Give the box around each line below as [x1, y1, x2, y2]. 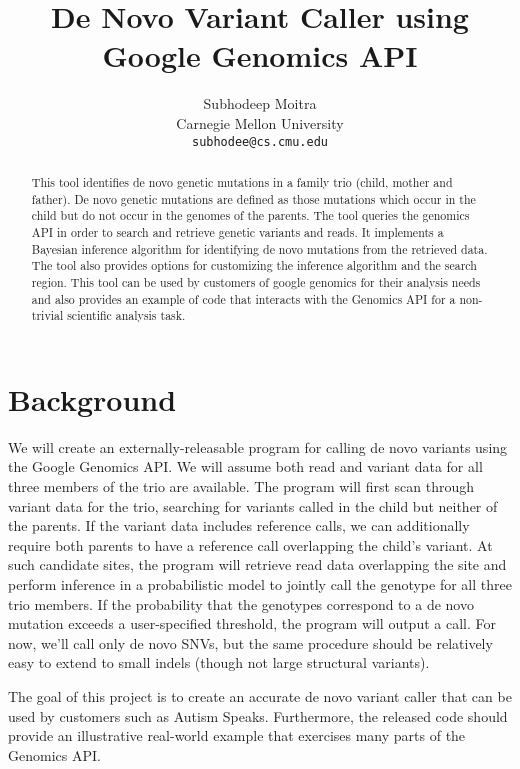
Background [8, 378, 177, 419]
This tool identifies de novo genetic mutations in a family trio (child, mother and [31, 173, 453, 190]
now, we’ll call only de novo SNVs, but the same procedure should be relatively [8, 632, 493, 653]
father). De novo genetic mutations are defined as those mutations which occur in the [31, 190, 476, 207]
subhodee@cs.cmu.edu [191, 134, 329, 149]
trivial [31, 307, 64, 324]
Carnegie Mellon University [176, 112, 344, 133]
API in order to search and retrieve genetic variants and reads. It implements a [31, 223, 444, 240]
